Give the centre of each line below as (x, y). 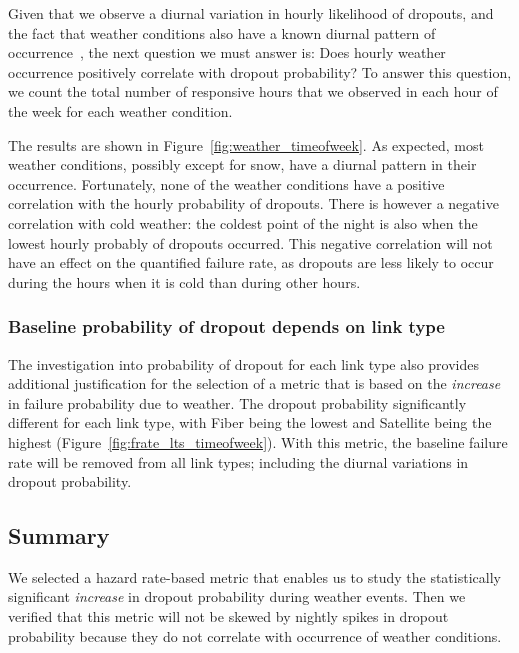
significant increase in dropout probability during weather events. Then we (237, 596)
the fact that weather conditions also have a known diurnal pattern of (222, 32)
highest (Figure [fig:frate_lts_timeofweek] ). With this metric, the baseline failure (258, 441)
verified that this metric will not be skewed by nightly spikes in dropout (228, 616)
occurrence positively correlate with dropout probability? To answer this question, (260, 71)
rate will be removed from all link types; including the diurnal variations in (238, 461)
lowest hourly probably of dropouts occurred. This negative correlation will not (250, 242)
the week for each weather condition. (120, 110)
